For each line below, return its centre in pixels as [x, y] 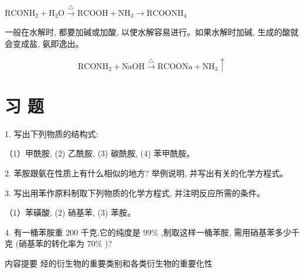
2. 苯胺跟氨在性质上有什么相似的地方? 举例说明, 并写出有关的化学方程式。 [146, 173]
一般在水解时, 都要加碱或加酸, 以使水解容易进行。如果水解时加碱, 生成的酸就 [152, 32]
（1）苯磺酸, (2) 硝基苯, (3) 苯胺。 [70, 212]
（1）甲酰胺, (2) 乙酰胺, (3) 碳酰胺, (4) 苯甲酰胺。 [100, 153]
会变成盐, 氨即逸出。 [44, 43]
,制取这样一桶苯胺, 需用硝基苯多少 [226, 232]
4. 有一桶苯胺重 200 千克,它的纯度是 [73, 232]
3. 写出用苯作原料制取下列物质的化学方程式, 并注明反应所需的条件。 [135, 192]
